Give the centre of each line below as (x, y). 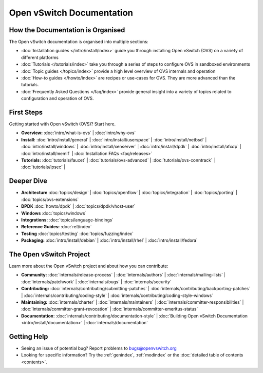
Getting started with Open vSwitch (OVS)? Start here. (62, 124)
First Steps (26, 112)
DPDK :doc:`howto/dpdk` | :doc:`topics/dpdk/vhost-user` (78, 206)
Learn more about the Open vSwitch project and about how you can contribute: (89, 266)
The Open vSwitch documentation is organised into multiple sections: (79, 42)
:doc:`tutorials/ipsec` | (43, 167)
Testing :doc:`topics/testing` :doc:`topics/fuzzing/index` (77, 234)
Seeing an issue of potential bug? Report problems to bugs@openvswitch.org (99, 348)
